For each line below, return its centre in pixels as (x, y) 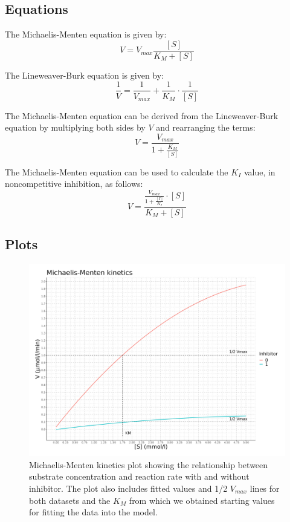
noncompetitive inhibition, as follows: (74, 184)
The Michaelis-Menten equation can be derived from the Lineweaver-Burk (142, 115)
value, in (259, 171)
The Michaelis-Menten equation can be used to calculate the (117, 171)
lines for (265, 488)
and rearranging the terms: (206, 127)
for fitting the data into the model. (93, 512)
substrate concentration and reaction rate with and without (139, 476)
